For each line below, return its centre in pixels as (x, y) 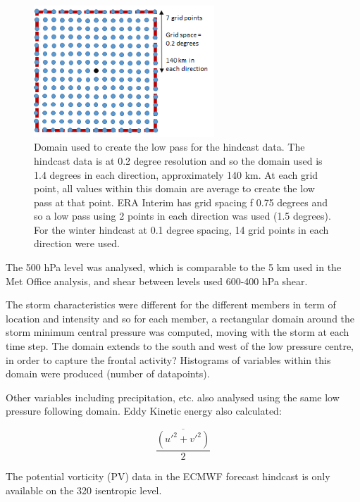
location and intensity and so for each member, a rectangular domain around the (180, 318)
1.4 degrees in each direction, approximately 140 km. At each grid (176, 174)
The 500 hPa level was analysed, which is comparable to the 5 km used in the (174, 267)
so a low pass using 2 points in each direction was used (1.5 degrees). (182, 216)
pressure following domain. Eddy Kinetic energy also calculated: (144, 411)
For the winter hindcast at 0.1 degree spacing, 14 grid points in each (181, 229)
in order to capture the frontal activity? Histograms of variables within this (168, 359)
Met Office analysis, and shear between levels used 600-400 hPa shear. (157, 281)
